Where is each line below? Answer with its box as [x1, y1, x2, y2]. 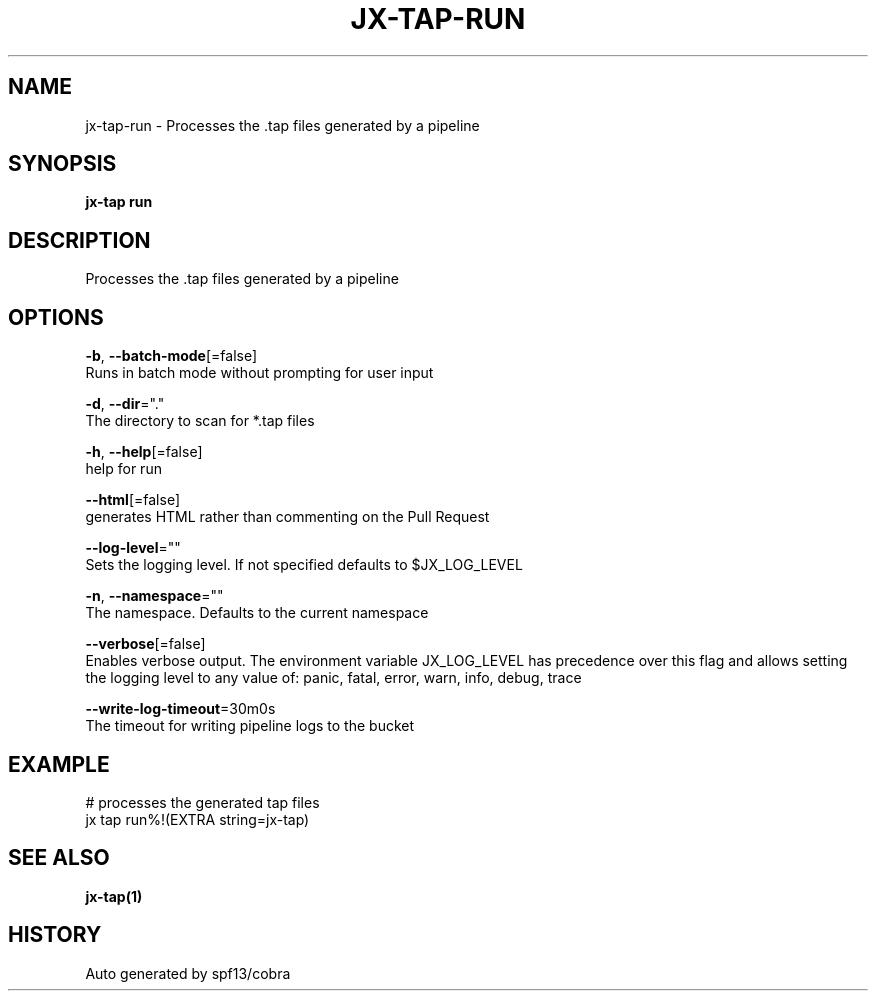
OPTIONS [8, 304, 104, 330]
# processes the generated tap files [85, 793, 320, 811]
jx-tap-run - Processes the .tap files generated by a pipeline [85, 116, 480, 134]
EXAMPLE [8, 751, 110, 777]
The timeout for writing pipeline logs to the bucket [85, 717, 415, 735]
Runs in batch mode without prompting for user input [85, 364, 434, 382]
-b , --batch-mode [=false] [85, 347, 258, 365]
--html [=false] [85, 491, 180, 509]
